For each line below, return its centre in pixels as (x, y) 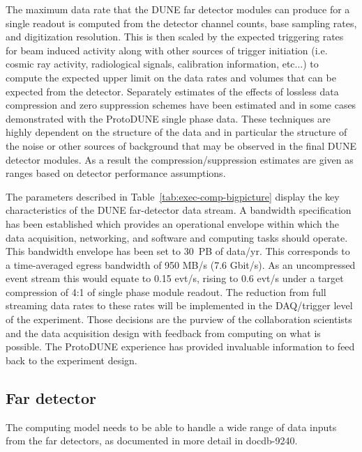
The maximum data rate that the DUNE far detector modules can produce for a (178, 9)
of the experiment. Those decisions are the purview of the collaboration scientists (179, 319)
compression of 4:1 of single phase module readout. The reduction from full (166, 291)
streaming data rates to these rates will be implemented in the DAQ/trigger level (179, 305)
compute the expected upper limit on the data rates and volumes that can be (171, 77)
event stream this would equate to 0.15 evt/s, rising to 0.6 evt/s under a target (175, 278)
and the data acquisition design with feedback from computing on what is (163, 333)
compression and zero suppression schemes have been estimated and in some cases (181, 105)
